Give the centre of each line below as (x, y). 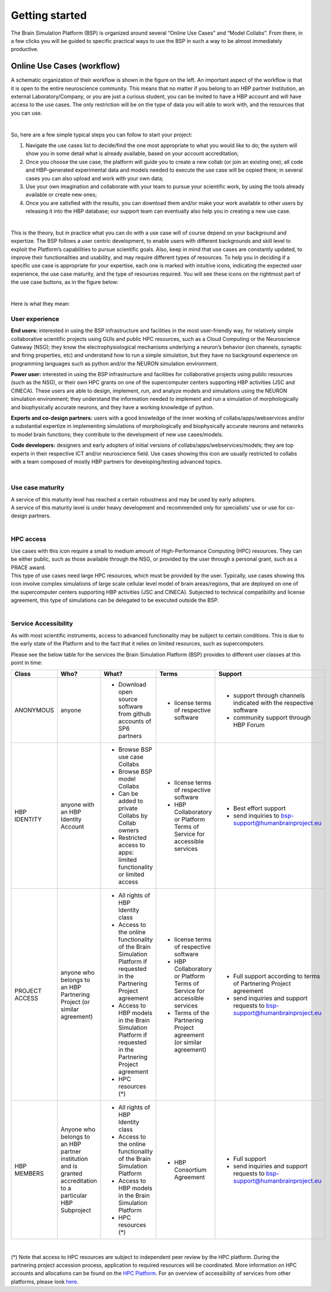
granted (71, 1174)
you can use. (26, 113)
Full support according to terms (277, 976)
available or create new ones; (61, 195)
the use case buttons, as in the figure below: (65, 282)
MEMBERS (29, 1174)
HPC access (29, 539)
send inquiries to (256, 816)
